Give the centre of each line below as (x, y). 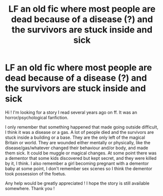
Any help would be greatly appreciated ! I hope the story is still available (77, 183)
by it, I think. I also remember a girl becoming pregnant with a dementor (77, 163)
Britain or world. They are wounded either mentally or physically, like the (78, 142)
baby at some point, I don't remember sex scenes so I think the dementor (79, 168)
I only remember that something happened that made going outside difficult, (82, 127)
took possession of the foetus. (36, 174)
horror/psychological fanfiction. (37, 117)
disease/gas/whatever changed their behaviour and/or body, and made (77, 148)
